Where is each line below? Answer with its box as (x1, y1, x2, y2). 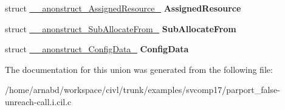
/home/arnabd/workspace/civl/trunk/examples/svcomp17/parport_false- (5, 83, 280, 96)
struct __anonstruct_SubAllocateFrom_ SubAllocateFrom (5, 22, 236, 35)
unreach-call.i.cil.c (5, 95, 72, 108)
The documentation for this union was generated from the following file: (5, 63, 273, 75)
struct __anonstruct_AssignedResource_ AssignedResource (5, 2, 241, 14)
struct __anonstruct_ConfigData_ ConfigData (5, 43, 189, 55)
